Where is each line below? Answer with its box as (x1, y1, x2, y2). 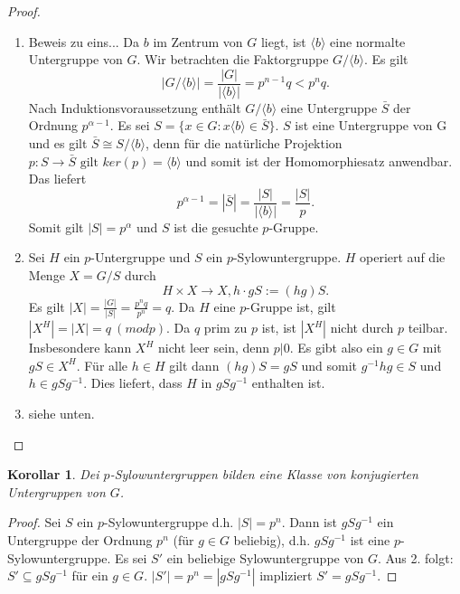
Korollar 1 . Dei (7, 465, 99, 484)
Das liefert (28, 169, 87, 188)
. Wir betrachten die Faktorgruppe (136, 50, 329, 69)
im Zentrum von (153, 32, 243, 51)
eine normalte (330, 32, 406, 51)
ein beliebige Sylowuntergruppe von (166, 548, 364, 567)
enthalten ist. (251, 373, 325, 392)
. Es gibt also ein (289, 338, 383, 357)
